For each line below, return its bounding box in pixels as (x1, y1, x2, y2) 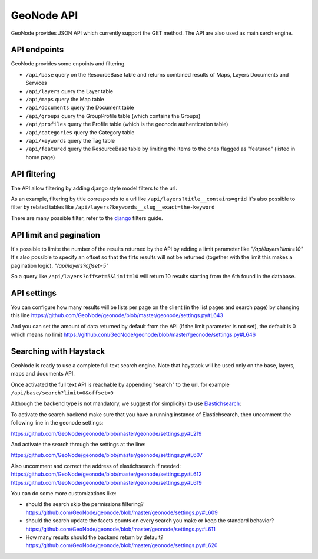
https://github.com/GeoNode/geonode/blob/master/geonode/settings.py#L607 (11, 452, 203, 459)
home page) (25, 153, 55, 160)
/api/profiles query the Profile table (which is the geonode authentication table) (25, 121, 228, 128)
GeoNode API (11, 9, 78, 22)
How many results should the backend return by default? (25, 534, 164, 541)
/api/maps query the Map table (25, 96, 104, 103)
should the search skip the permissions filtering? (25, 501, 144, 508)
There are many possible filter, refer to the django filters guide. (11, 214, 163, 221)
